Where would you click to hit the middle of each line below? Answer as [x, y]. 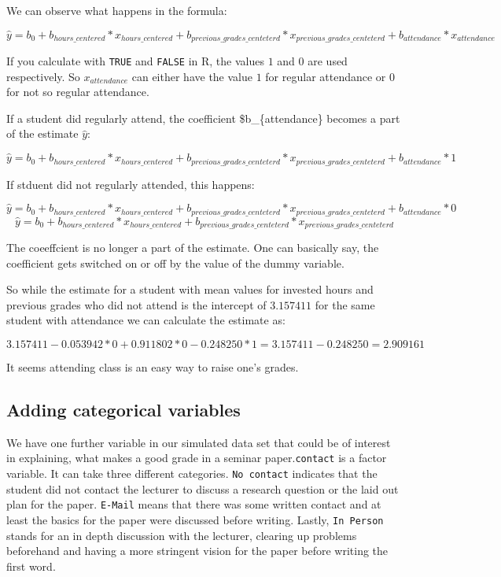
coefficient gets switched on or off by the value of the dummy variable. [175, 263]
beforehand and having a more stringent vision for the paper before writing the [197, 551]
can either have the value [192, 76]
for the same [345, 304]
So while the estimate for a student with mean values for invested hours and [190, 289]
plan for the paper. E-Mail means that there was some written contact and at [194, 504]
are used [328, 61]
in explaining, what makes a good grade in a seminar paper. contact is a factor [197, 458]
